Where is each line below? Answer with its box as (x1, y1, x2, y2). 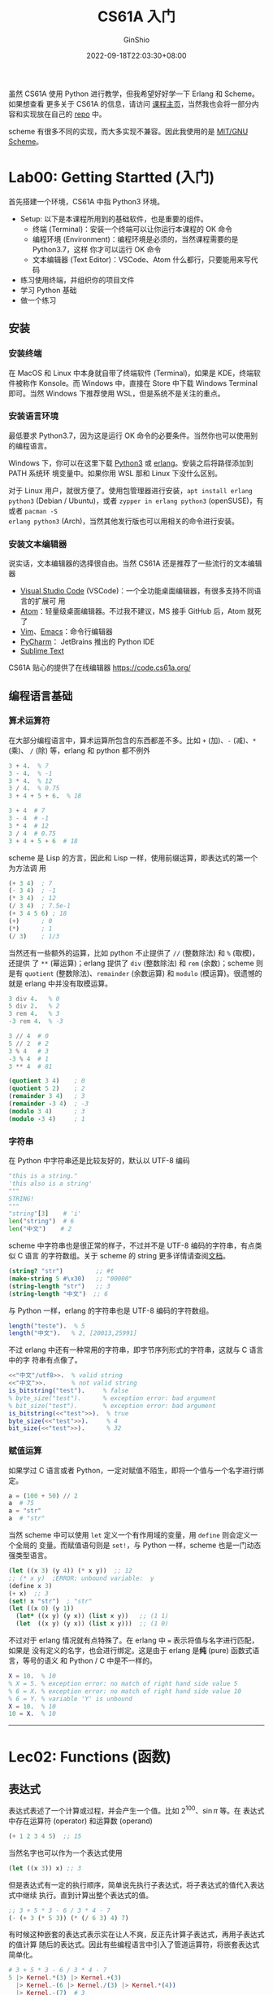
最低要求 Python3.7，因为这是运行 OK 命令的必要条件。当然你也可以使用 (8, 431, 251, 440)
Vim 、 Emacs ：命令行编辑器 (19, 627, 114, 637)
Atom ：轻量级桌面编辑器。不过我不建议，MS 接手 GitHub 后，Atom (19, 606, 245, 616)
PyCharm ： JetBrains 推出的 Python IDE (19, 637, 155, 647)
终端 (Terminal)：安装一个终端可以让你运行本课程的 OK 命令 (32, 224, 233, 234)
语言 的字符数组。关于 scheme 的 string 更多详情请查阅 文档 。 (24, 1251, 230, 1261)
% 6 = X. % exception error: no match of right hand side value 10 (8, 1687, 242, 1695)
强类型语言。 (8, 1551, 51, 1560)
